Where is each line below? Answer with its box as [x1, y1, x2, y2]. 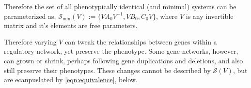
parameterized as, [4, 11, 56, 21]
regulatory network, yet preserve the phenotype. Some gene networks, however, [4, 46, 238, 56]
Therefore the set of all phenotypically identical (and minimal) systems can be [4, 1, 236, 11]
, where [156, 11, 178, 21]
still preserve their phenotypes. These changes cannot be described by [4, 65, 211, 75]
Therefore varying [4, 36, 57, 46]
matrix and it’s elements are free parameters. [4, 20, 138, 30]
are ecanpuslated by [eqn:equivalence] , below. [4, 74, 138, 85]
